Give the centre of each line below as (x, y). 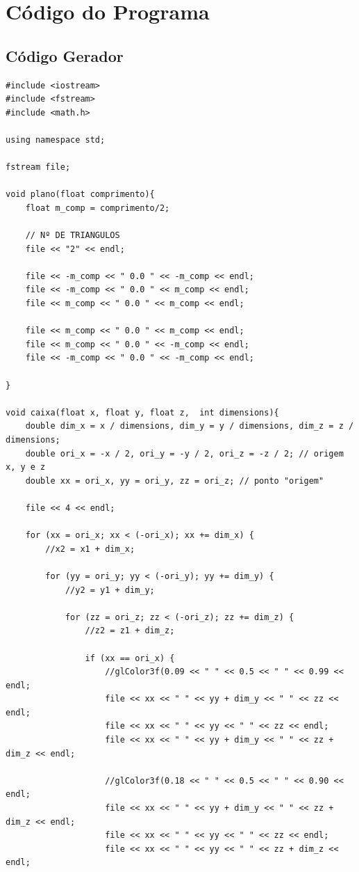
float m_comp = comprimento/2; (98, 208)
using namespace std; (56, 140)
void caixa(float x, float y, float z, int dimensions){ (142, 412)
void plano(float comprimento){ (80, 195)
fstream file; (38, 167)
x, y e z (26, 467)
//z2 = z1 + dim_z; (130, 631)
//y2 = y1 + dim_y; (110, 590)
